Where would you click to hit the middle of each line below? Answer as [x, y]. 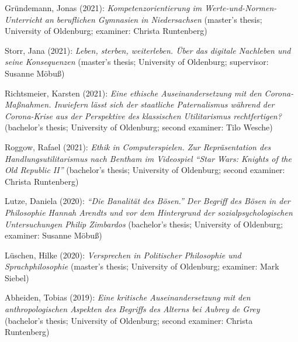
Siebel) [17, 277]
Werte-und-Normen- [241, 8]
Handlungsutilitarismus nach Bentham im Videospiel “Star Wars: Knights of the [148, 158]
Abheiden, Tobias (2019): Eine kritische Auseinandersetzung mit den [128, 297]
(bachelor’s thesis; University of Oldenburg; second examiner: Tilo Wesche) [139, 127]
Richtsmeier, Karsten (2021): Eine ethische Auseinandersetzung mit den [133, 93]
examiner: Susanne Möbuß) [53, 235]
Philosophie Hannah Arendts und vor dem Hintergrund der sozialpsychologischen [149, 212]
